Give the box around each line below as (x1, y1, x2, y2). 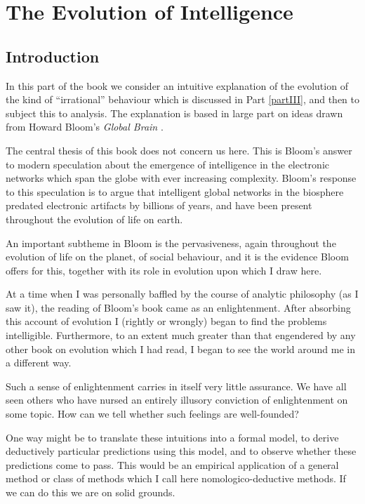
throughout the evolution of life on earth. (6, 211, 183, 226)
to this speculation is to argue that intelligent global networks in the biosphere (6, 184, 344, 199)
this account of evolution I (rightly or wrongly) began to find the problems (6, 314, 327, 329)
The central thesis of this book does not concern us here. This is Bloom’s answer (6, 142, 352, 157)
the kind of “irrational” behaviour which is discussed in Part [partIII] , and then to (6, 92, 359, 107)
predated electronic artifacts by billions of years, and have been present (6, 198, 312, 213)
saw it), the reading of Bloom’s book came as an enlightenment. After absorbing (6, 300, 351, 314)
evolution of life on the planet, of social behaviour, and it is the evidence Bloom (6, 249, 349, 264)
